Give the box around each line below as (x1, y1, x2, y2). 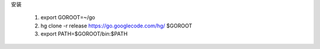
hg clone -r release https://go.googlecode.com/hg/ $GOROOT (40, 22, 193, 29)
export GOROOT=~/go (40, 14, 95, 21)
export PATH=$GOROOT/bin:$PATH (40, 30, 128, 37)
